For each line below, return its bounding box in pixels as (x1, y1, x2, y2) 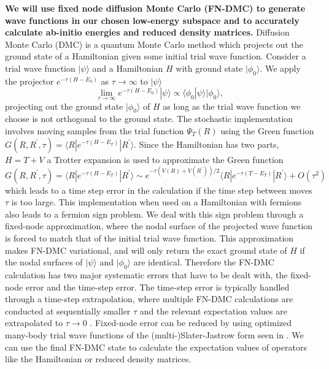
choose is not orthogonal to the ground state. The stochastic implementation (5, 112, 293, 125)
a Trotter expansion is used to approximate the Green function (47, 153, 284, 165)
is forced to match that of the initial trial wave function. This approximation (5, 232, 294, 245)
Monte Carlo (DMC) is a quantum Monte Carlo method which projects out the (5, 37, 303, 50)
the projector (5, 74, 54, 87)
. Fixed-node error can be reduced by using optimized (90, 316, 292, 329)
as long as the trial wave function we (163, 99, 301, 112)
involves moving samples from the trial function (5, 124, 184, 137)
